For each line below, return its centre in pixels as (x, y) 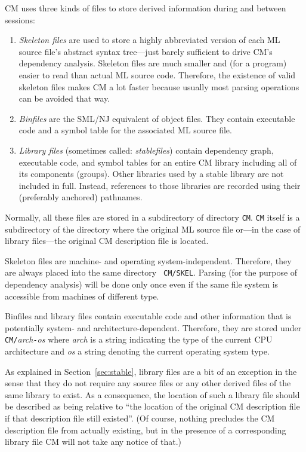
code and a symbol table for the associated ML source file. (125, 130)
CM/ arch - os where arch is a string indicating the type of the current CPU (139, 339)
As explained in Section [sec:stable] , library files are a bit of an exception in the (151, 371)
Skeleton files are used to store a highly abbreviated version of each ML (149, 40)
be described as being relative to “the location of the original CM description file (152, 406)
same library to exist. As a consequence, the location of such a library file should (152, 394)
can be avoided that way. (64, 98)
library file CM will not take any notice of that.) (93, 442)
